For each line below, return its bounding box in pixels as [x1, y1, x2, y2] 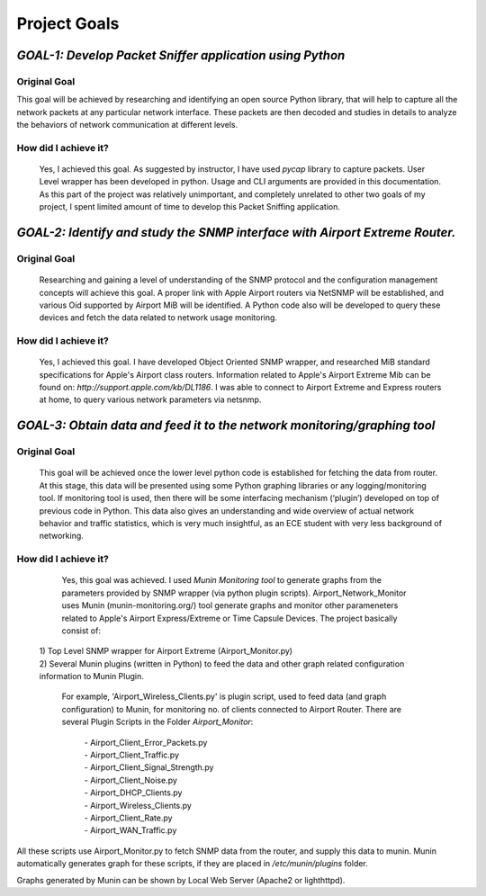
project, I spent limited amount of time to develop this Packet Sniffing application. [39, 202, 341, 212]
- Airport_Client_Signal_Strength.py [84, 762, 214, 773]
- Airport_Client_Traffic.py [84, 749, 180, 760]
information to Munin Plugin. [39, 671, 144, 682]
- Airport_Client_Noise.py [84, 775, 177, 785]
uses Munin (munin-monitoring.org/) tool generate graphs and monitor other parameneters [61, 600, 399, 611]
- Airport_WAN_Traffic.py [84, 825, 177, 836]
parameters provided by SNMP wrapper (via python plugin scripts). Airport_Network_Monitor [61, 587, 407, 598]
